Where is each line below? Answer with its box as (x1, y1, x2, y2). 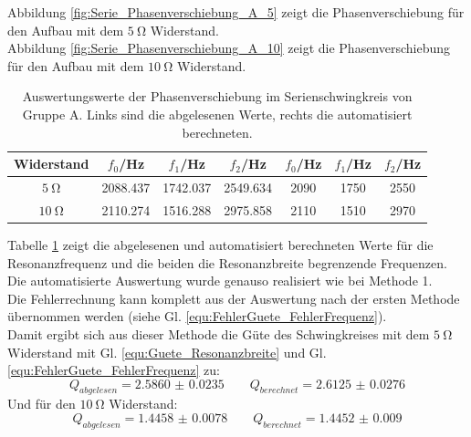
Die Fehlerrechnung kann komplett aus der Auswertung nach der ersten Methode (7, 288, 460, 307)
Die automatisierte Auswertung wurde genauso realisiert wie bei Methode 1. (7, 271, 433, 290)
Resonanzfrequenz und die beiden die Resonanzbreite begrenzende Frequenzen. (7, 253, 447, 272)
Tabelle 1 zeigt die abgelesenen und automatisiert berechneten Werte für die (7, 234, 434, 254)
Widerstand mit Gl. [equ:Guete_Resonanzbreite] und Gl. (7, 342, 327, 361)
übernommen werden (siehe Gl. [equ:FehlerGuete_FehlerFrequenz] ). (7, 307, 387, 326)
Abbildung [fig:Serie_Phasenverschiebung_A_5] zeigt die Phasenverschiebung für (7, 3, 465, 21)
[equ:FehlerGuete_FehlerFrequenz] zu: (7, 360, 221, 380)
